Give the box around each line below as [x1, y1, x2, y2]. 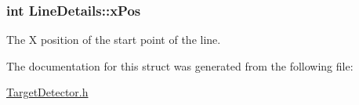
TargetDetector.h [6, 84, 89, 100]
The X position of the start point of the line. [6, 31, 221, 48]
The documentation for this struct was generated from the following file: [6, 57, 354, 74]
